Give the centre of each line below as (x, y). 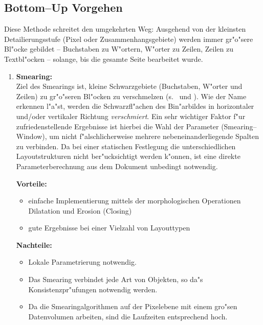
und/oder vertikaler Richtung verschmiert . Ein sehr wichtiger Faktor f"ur (131, 116)
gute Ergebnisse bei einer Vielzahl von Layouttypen (109, 228)
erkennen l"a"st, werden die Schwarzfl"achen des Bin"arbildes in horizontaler (135, 106)
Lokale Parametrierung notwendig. (82, 262)
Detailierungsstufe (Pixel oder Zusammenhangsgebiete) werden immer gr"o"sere (129, 39)
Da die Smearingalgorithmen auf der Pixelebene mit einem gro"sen (133, 306)
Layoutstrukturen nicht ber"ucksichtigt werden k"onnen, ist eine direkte (128, 156)
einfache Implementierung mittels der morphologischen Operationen (135, 201)
